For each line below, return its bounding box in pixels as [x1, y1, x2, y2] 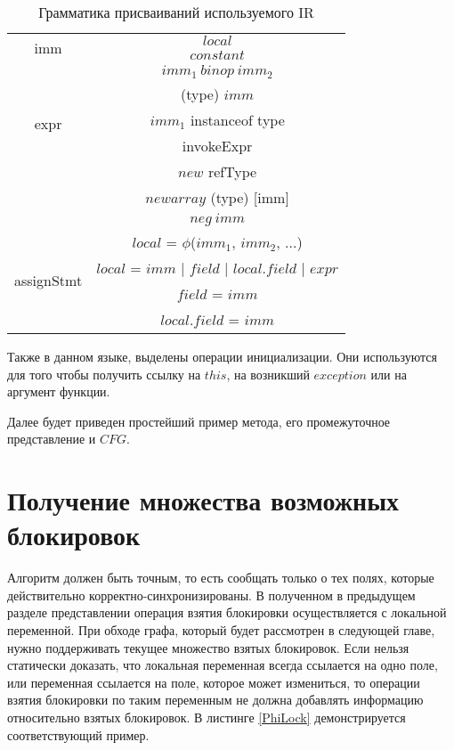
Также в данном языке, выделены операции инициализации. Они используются [7, 346, 437, 365]
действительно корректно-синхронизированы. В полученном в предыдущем [7, 585, 416, 604]
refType [207, 160, 257, 182]
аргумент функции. [7, 382, 110, 401]
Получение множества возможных [7, 482, 400, 518]
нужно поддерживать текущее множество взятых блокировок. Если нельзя [7, 638, 409, 656]
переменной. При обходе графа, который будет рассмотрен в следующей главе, [7, 621, 435, 639]
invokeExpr [182, 135, 253, 156]
